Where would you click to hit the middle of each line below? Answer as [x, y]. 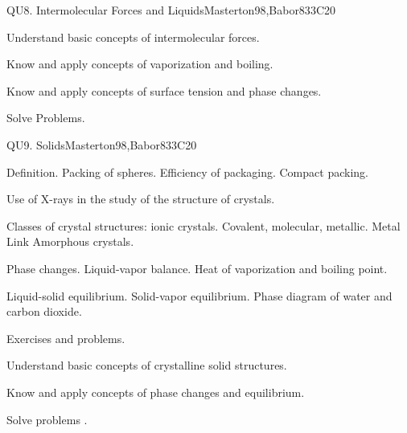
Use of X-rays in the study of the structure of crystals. [141, 199]
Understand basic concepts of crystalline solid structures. [147, 365]
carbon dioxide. [44, 311]
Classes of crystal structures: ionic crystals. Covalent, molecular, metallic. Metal [203, 225]
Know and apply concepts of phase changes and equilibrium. [156, 392]
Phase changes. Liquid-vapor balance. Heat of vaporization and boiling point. [197, 268]
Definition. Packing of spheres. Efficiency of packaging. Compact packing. [187, 172]
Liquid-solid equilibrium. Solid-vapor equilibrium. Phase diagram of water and [199, 295]
